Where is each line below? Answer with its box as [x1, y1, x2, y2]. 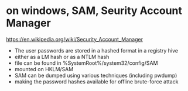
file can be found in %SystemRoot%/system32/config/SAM [14, 60, 158, 66]
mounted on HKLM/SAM [14, 65, 74, 72]
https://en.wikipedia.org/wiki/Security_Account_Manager [6, 36, 143, 43]
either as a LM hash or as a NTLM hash [14, 53, 110, 60]
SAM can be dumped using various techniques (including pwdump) [14, 72, 177, 79]
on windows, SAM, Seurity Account [6, 4, 183, 17]
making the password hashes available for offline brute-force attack [14, 78, 179, 85]
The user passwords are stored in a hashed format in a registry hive [14, 47, 179, 54]
